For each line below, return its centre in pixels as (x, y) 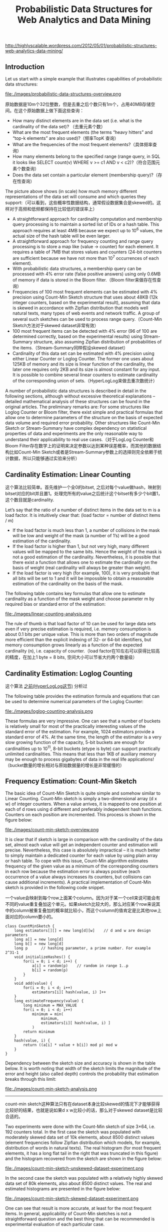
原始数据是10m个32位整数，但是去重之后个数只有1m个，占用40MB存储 (78, 104)
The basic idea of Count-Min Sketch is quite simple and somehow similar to (83, 793)
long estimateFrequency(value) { (49, 1001)
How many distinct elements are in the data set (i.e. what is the (77, 121)
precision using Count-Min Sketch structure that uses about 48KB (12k (85, 297)
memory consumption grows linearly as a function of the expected (74, 645)
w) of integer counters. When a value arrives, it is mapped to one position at (83, 804)
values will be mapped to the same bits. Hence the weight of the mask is (87, 552)
